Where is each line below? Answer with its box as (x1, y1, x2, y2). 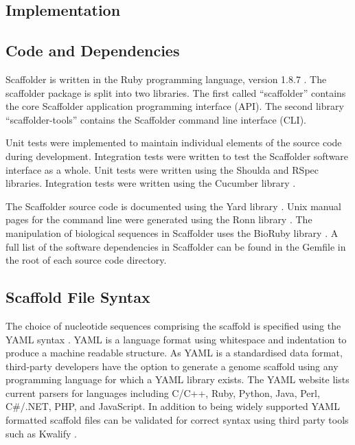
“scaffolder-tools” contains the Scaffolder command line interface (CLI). (5, 112, 307, 126)
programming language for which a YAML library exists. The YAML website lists (5, 372, 350, 387)
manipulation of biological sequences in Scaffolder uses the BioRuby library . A (5, 225, 339, 240)
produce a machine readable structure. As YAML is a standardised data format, (5, 345, 343, 360)
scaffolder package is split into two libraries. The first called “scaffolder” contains (5, 85, 346, 100)
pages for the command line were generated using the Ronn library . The (5, 212, 312, 227)
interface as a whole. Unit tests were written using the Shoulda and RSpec (5, 162, 319, 176)
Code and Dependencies (5, 40, 180, 61)
